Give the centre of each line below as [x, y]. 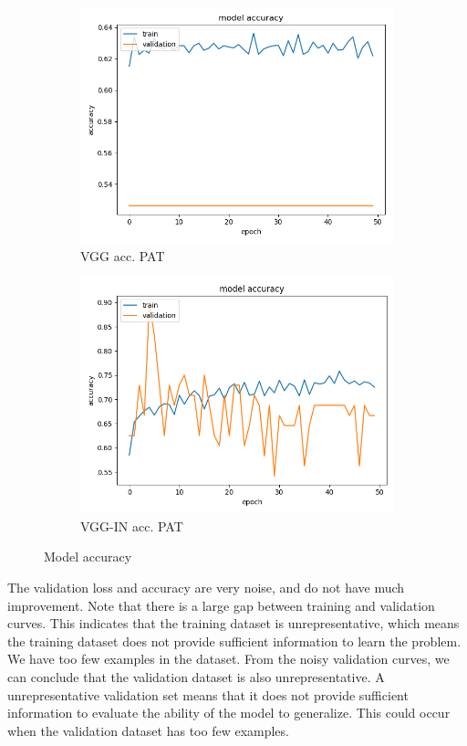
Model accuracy [88, 557]
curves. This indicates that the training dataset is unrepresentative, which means [233, 623]
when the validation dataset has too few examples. [148, 730]
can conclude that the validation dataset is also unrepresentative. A [196, 676]
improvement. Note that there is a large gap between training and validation [221, 605]
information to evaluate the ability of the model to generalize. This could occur [229, 713]
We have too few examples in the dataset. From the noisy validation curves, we [228, 659]
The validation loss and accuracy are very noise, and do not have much [206, 587]
